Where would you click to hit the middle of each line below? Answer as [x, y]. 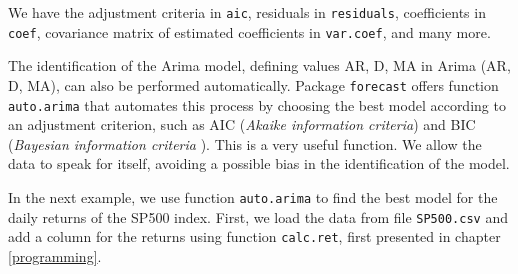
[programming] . [55, 255]
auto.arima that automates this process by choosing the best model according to [257, 104]
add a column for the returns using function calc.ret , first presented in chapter [254, 236]
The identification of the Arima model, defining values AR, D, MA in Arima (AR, [259, 65]
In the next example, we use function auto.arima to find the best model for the [253, 197]
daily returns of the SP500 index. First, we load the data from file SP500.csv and [258, 216]
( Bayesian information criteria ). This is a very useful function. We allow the [245, 143]
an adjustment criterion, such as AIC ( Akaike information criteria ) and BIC [242, 124]
